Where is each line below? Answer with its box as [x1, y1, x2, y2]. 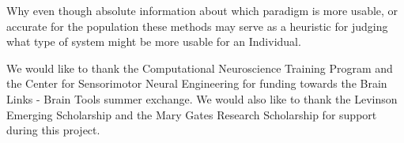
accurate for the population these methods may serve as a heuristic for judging [6, 17, 388, 34]
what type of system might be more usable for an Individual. [6, 33, 301, 50]
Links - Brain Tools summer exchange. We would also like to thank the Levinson [6, 90, 398, 107]
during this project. [6, 122, 100, 138]
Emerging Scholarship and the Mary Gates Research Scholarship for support [6, 106, 377, 122]
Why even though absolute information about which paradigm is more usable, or [6, 2, 398, 18]
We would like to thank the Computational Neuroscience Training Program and [6, 59, 393, 76]
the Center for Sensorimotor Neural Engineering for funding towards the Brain [6, 75, 387, 92]
